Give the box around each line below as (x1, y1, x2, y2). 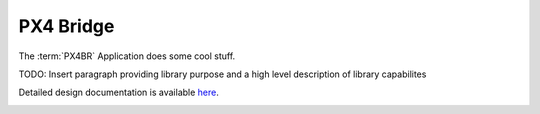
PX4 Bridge (18, 15, 115, 37)
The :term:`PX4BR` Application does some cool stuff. (18, 50, 236, 62)
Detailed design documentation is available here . (18, 86, 219, 99)
